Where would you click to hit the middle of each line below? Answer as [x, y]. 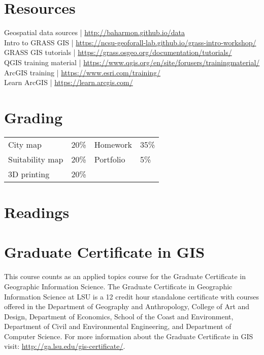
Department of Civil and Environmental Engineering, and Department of [118, 326]
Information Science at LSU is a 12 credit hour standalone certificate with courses [131, 296]
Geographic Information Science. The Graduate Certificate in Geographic [118, 286]
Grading [34, 117]
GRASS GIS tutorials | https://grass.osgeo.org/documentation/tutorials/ [118, 52]
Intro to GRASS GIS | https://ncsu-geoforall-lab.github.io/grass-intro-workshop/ [130, 42]
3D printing [29, 174]
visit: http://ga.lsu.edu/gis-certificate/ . [65, 346]
